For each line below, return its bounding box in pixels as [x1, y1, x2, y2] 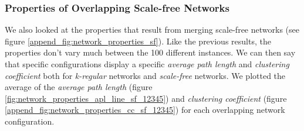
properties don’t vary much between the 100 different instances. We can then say [5, 46, 296, 58]
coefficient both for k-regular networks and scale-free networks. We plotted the [5, 69, 286, 81]
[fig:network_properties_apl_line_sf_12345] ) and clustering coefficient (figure [5, 92, 287, 104]
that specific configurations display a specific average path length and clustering [5, 58, 289, 70]
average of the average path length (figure [5, 81, 153, 93]
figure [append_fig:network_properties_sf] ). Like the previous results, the [5, 35, 271, 47]
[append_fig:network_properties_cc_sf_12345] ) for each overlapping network [5, 104, 285, 116]
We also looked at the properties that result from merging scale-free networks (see [5, 23, 299, 36]
